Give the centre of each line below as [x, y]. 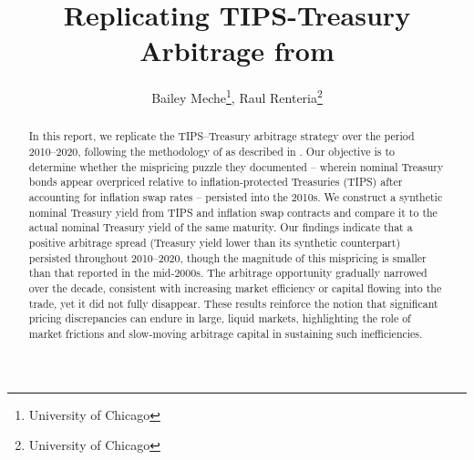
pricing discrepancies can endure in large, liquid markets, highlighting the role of [220, 318]
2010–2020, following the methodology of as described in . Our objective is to [212, 152]
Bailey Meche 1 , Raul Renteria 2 [237, 96]
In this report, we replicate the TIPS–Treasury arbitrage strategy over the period [222, 136]
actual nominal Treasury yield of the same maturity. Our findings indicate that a [221, 227]
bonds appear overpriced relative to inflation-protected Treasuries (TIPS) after [216, 182]
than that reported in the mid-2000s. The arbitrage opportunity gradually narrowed [228, 273]
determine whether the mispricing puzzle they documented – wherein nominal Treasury [236, 166]
